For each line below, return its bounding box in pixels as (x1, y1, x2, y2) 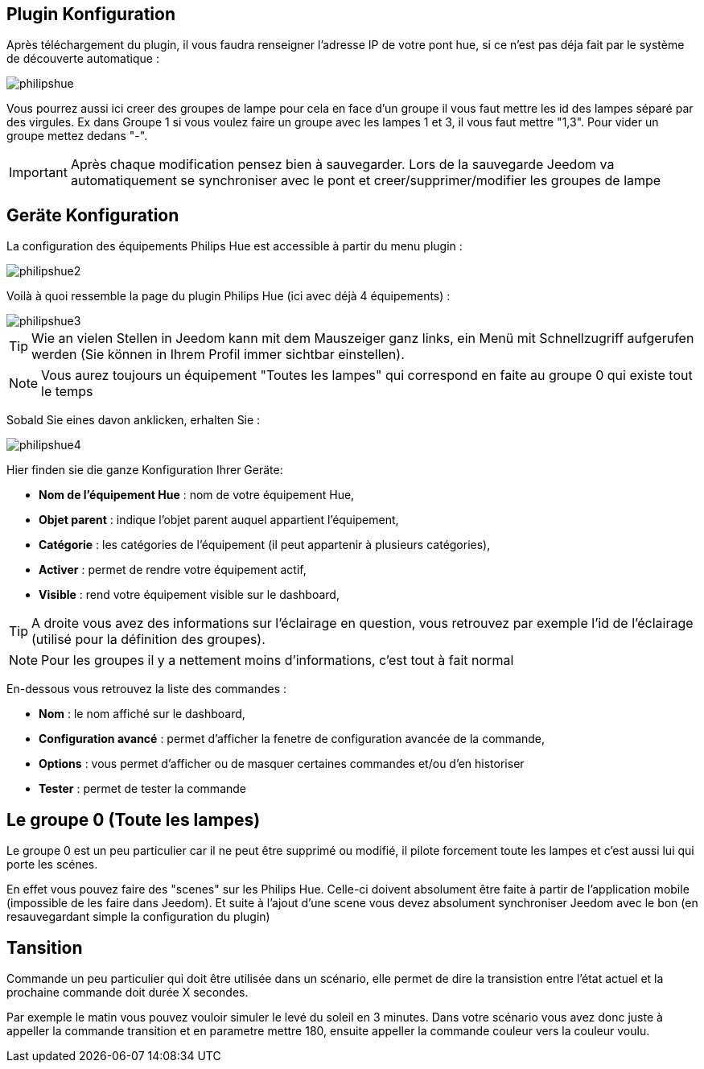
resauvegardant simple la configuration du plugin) (6, 910, 270, 924)
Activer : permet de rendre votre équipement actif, (39, 563, 307, 577)
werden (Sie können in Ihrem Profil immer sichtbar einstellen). (31, 346, 405, 363)
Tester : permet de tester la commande (39, 782, 247, 796)
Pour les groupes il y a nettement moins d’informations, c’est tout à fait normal (41, 652, 514, 669)
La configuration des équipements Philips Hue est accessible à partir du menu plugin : (6, 239, 463, 254)
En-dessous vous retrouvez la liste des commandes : (6, 682, 287, 696)
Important (9, 164, 68, 181)
